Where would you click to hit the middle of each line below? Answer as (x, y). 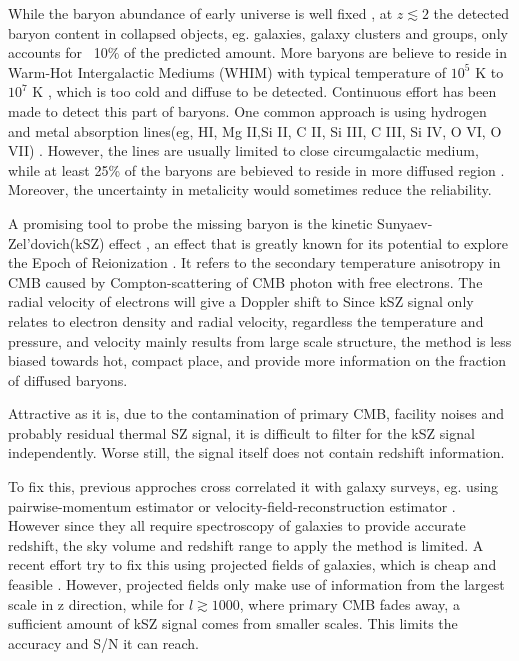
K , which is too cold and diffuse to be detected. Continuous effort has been (264, 91)
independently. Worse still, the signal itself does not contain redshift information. (256, 452)
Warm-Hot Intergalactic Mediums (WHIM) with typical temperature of (227, 71)
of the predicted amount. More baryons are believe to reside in (316, 52)
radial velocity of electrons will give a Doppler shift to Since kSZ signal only (241, 301)
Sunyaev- (405, 222)
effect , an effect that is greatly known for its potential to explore (308, 242)
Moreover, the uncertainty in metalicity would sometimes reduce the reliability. (250, 189)
